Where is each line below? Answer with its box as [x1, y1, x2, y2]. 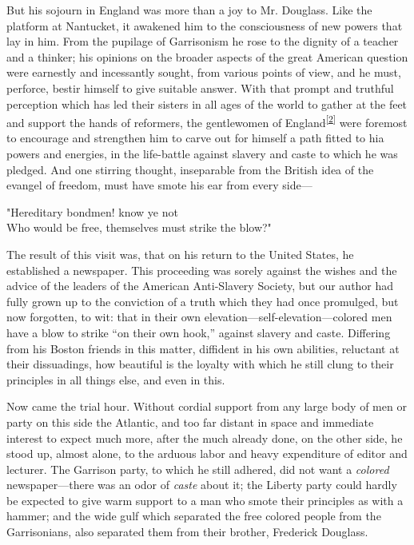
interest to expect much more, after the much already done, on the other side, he [6, 429, 403, 446]
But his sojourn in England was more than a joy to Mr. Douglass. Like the [6, 2, 372, 18]
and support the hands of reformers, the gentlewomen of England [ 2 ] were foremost [6, 112, 408, 130]
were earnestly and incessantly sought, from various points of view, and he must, [6, 64, 401, 81]
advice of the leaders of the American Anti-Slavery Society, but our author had [6, 277, 394, 294]
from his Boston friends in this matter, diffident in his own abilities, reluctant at [6, 340, 400, 356]
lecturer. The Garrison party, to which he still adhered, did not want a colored [6, 460, 389, 477]
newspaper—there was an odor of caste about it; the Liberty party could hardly [6, 476, 397, 493]
